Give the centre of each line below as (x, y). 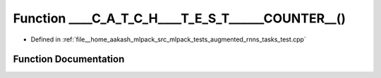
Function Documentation (69, 59)
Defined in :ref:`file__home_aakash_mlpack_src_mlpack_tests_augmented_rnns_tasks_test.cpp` (168, 39)
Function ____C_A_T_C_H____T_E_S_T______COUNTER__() (179, 18)
